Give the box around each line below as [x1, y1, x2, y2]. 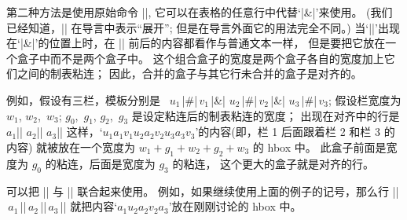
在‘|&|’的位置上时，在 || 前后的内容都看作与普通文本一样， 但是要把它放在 [6, 35, 386, 51]
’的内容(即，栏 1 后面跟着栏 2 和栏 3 [195, 123, 381, 140]
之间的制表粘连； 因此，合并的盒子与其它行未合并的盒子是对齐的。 [16, 65, 362, 82]
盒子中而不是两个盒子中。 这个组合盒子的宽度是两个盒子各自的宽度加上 [16, 49, 384, 66]
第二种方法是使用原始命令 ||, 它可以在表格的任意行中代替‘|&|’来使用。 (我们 [6, 4, 393, 20]
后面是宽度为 [89, 155, 156, 171]
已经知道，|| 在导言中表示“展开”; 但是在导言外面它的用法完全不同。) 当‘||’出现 [6, 19, 400, 35]
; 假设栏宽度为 [328, 91, 401, 108]
